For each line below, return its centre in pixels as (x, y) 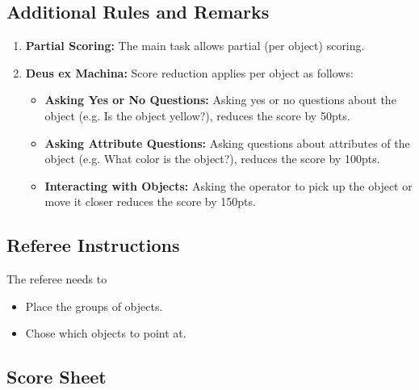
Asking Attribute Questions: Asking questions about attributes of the (227, 143)
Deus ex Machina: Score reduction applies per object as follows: (189, 72)
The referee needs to (57, 279)
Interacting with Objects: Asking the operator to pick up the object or (228, 185)
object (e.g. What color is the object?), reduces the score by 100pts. (212, 159)
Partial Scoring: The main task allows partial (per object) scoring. (195, 46)
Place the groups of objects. (94, 306)
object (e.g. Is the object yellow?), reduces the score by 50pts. (197, 115)
